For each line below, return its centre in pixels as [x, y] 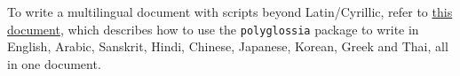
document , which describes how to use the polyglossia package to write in [213, 29]
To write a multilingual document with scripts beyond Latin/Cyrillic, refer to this [230, 11]
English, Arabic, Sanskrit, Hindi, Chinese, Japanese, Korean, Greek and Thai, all [228, 46]
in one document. [54, 63]
